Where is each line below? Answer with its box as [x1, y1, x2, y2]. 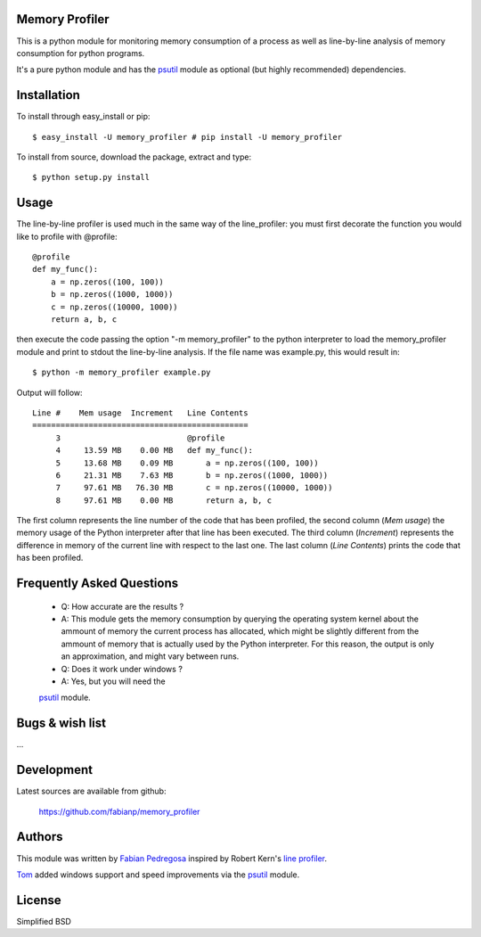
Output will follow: [16, 387, 84, 398]
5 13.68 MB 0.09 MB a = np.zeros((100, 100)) [55, 457, 320, 468]
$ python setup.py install [32, 172, 151, 183]
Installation [16, 87, 80, 103]
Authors [16, 829, 63, 844]
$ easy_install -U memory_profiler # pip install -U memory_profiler [32, 132, 343, 142]
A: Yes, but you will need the [61, 676, 166, 686]
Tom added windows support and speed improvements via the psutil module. [16, 869, 300, 880]
